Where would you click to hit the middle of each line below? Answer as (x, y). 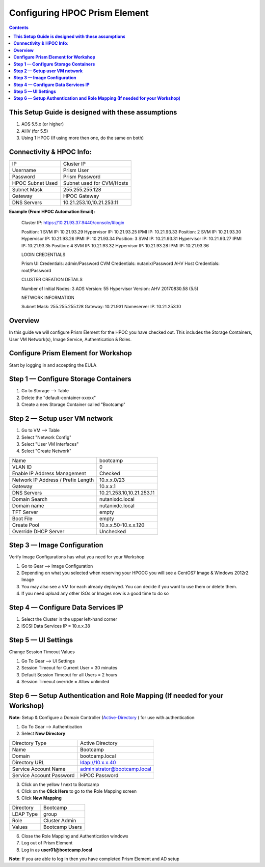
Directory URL (28, 762)
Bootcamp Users (63, 827)
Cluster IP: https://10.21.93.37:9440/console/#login (73, 223)
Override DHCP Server (38, 531)
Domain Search (30, 499)
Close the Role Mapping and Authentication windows (75, 836)
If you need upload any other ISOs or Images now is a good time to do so (95, 593)
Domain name (28, 505)
